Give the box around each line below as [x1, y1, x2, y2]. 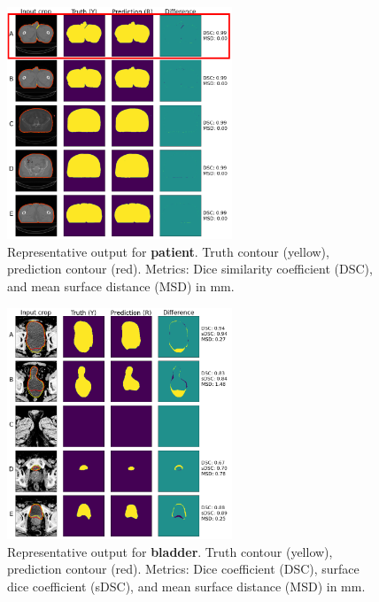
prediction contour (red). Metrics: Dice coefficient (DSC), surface [7, 560, 360, 578]
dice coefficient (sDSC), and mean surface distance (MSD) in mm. [7, 576, 366, 595]
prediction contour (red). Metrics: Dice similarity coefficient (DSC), [7, 259, 373, 278]
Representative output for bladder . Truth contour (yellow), [7, 542, 333, 560]
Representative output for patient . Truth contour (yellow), [7, 242, 329, 260]
